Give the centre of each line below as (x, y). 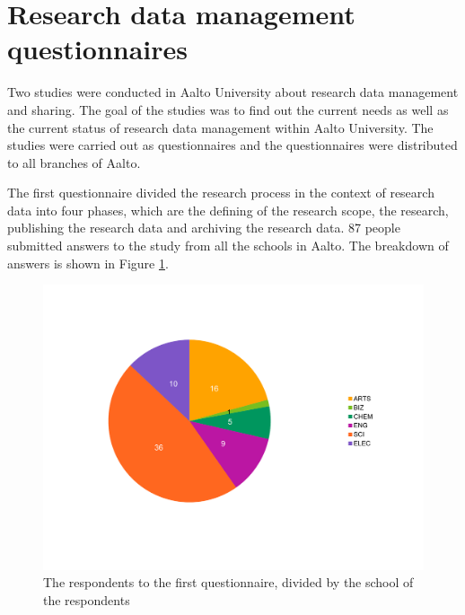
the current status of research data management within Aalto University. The (220, 127)
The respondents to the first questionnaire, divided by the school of (228, 582)
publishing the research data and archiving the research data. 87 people (204, 228)
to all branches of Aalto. (74, 162)
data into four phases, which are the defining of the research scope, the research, (228, 210)
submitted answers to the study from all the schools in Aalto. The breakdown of (228, 246)
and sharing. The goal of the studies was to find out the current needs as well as (228, 109)
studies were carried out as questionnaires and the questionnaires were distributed (232, 145)
